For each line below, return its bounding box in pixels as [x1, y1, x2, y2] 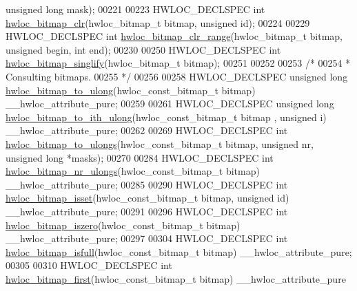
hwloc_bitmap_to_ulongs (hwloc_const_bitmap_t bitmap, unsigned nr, [6, 136, 314, 151]
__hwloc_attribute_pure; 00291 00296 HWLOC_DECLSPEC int [6, 204, 288, 218]
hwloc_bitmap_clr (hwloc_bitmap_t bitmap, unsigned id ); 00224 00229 [6, 15, 310, 30]
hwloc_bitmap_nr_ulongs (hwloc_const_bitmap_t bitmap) [6, 164, 260, 178]
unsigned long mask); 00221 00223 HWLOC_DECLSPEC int [6, 2, 265, 16]
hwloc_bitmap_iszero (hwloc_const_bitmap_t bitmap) [6, 217, 241, 232]
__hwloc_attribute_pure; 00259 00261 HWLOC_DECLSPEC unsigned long [6, 96, 334, 111]
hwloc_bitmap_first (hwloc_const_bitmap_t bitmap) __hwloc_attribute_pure [6, 271, 346, 285]
